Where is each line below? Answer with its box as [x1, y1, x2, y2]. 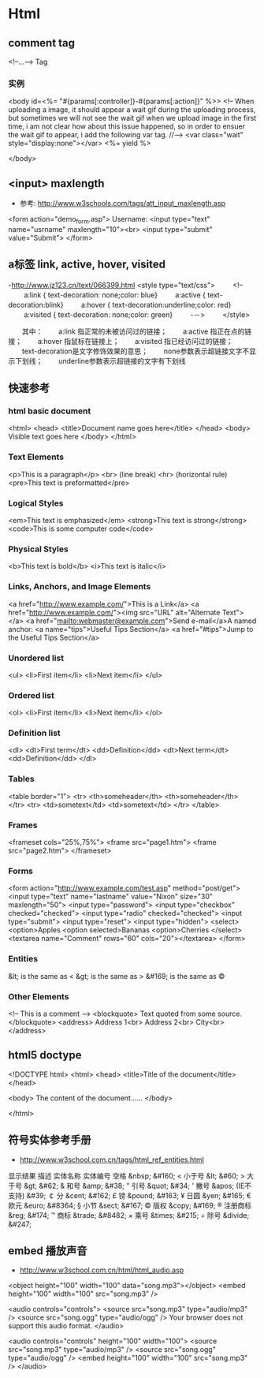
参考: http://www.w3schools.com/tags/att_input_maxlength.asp [19, 199, 226, 208]
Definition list [8, 727, 61, 738]
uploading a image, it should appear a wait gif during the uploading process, [8, 105, 256, 114]
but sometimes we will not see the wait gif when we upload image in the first [8, 114, 257, 123]
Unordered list [8, 652, 65, 663]
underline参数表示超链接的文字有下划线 [58, 356, 186, 365]
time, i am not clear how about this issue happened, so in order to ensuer [8, 121, 246, 131]
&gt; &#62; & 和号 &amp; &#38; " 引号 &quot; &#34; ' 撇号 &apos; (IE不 [23, 1181, 252, 1190]
